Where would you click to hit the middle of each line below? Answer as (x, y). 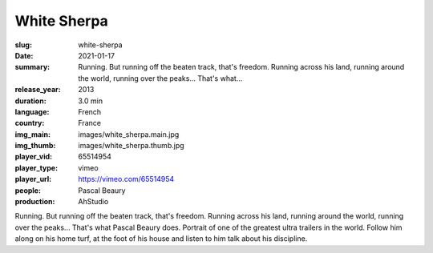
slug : (23, 45)
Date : (24, 55)
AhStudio (93, 202)
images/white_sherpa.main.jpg (129, 134)
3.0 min (91, 101)
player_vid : (33, 157)
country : (30, 123)
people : (28, 190)
